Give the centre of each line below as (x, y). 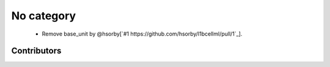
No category (44, 16)
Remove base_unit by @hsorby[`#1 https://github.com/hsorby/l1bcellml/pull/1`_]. (142, 34)
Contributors (36, 51)
